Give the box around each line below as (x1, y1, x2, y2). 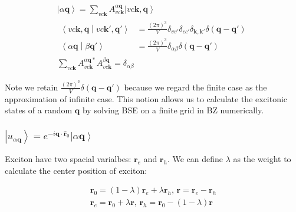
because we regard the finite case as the (124, 80, 267, 93)
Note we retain (5, 80, 58, 93)
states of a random (5, 104, 73, 116)
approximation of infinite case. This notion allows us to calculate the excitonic (5, 92, 288, 105)
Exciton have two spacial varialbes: (5, 153, 131, 165)
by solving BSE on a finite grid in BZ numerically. (82, 104, 264, 116)
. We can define (167, 153, 223, 165)
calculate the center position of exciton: (5, 164, 147, 176)
